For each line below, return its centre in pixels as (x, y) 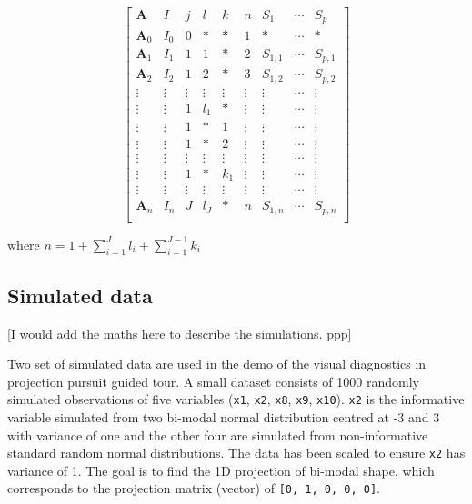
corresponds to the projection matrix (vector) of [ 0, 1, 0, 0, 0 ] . (194, 488)
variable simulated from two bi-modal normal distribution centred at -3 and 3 (224, 417)
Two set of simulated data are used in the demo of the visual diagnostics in (217, 364)
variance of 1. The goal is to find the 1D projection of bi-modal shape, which (221, 470)
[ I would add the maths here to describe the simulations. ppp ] (180, 333)
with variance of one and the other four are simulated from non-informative (218, 435)
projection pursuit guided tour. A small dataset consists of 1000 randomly (213, 381)
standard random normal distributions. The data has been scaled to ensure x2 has (236, 453)
